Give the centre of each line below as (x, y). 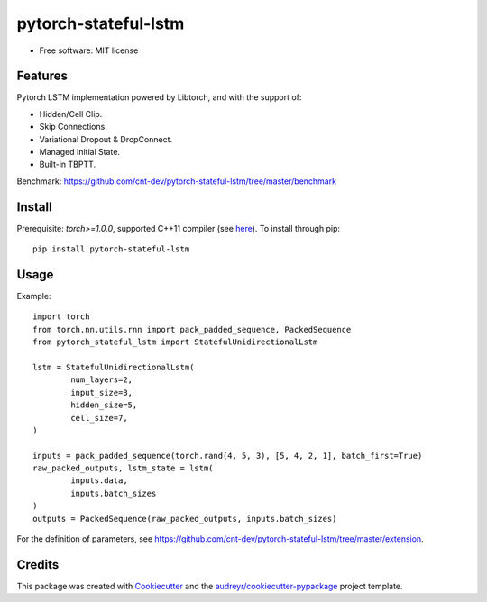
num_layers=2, (102, 380)
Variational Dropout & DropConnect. (106, 139)
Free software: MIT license (89, 50)
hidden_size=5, (104, 405)
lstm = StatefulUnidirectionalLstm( (114, 367)
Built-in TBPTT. (68, 164)
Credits (38, 565)
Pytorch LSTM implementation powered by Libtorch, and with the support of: (159, 97)
